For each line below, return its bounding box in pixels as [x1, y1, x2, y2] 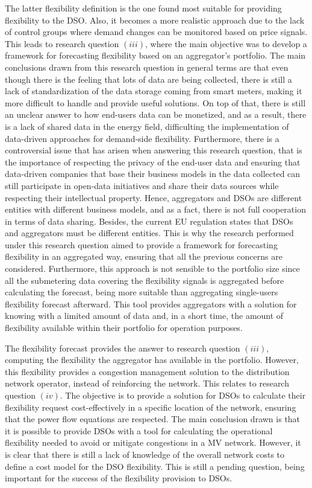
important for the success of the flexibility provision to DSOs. [5, 472, 232, 484]
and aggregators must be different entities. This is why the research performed [5, 226, 294, 239]
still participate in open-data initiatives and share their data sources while [5, 179, 279, 191]
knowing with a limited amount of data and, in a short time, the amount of [5, 309, 284, 322]
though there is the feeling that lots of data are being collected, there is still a [5, 72, 292, 85]
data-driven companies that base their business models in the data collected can [5, 167, 301, 180]
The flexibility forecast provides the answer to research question [5, 341, 240, 354]
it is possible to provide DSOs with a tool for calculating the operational [5, 424, 273, 437]
